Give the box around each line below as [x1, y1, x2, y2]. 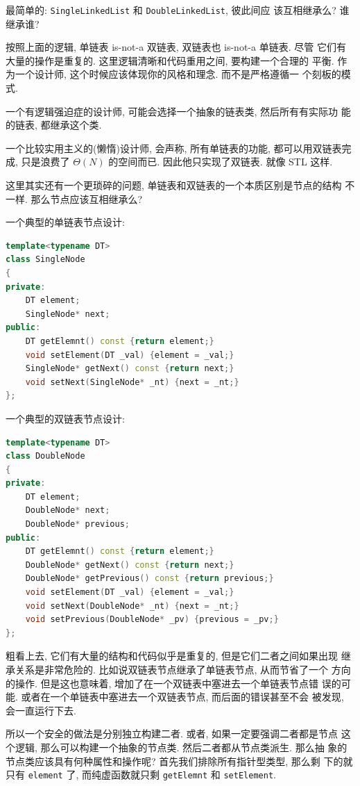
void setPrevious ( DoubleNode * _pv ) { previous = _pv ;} [25, 614, 279, 625]
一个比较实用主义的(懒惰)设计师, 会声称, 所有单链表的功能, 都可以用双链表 [6, 140, 342, 155]
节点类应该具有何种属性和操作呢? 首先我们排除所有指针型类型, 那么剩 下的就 [6, 753, 353, 768]
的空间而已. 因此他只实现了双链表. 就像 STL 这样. [108, 154, 333, 169]
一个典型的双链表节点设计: [6, 411, 125, 425]
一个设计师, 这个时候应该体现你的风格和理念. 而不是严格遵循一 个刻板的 [15, 67, 341, 81]
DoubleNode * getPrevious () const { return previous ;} [25, 573, 274, 584]
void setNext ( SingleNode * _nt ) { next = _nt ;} [25, 377, 239, 387]
